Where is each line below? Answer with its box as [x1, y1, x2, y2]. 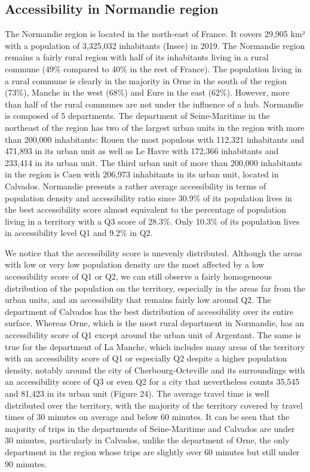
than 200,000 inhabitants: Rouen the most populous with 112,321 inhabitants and [5, 133, 305, 145]
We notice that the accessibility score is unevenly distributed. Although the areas [5, 246, 302, 259]
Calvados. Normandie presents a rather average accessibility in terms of [5, 179, 266, 192]
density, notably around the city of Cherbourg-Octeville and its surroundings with [5, 363, 305, 376]
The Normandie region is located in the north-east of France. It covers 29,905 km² [5, 27, 305, 40]
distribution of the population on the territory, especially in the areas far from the [5, 281, 306, 294]
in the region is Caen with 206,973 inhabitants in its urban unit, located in [5, 168, 279, 180]
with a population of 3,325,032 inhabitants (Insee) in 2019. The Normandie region [5, 39, 305, 51]
